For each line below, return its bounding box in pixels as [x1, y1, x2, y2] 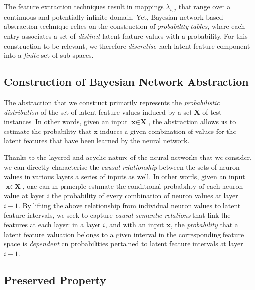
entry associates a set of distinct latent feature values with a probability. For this [4, 30, 248, 41]
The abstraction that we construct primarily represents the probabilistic [4, 97, 220, 107]
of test [202, 106, 222, 117]
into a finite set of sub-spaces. [4, 50, 94, 60]
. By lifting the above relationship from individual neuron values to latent [18, 200, 241, 210]
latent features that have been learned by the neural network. [4, 135, 190, 146]
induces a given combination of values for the [100, 126, 236, 136]
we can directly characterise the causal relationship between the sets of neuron [4, 161, 240, 172]
